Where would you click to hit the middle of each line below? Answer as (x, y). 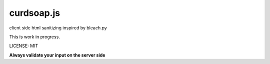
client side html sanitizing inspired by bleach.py (58, 28)
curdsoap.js (34, 13)
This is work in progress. (34, 37)
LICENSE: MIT (24, 46)
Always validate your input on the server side (57, 55)
